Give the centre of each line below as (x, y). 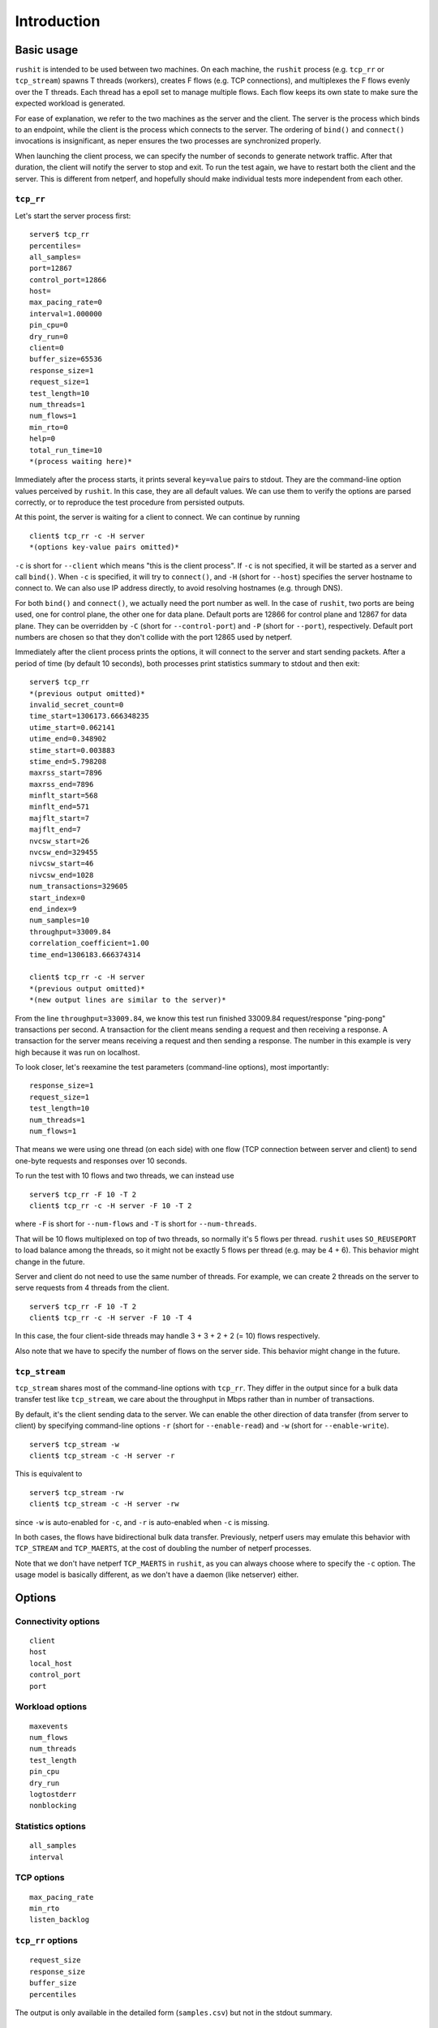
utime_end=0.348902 (68, 739)
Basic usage (47, 50)
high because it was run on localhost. (77, 1052)
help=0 (43, 439)
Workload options (51, 1707)
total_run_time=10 (66, 450)
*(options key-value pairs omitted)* (105, 547)
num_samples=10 (60, 920)
